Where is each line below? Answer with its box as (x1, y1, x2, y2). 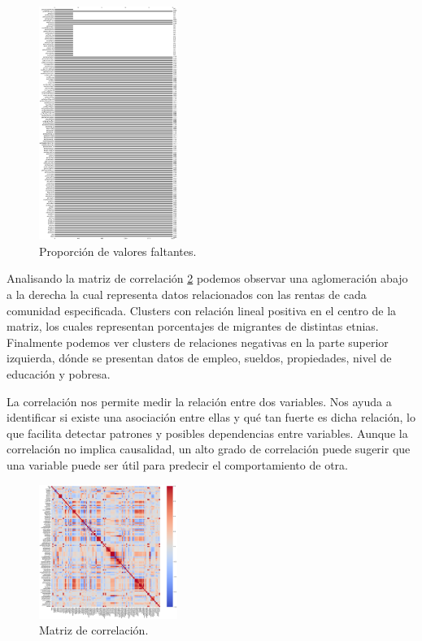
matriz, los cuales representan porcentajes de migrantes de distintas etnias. (7, 318, 379, 335)
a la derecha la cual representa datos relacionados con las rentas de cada (7, 286, 367, 303)
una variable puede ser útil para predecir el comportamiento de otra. (7, 456, 348, 473)
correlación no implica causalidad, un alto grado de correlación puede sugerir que (7, 440, 411, 457)
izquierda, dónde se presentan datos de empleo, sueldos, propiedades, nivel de (7, 349, 392, 366)
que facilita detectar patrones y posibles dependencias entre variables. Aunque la (7, 424, 408, 441)
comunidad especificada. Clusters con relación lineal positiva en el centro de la (7, 301, 397, 318)
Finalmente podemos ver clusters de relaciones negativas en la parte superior (7, 333, 389, 350)
